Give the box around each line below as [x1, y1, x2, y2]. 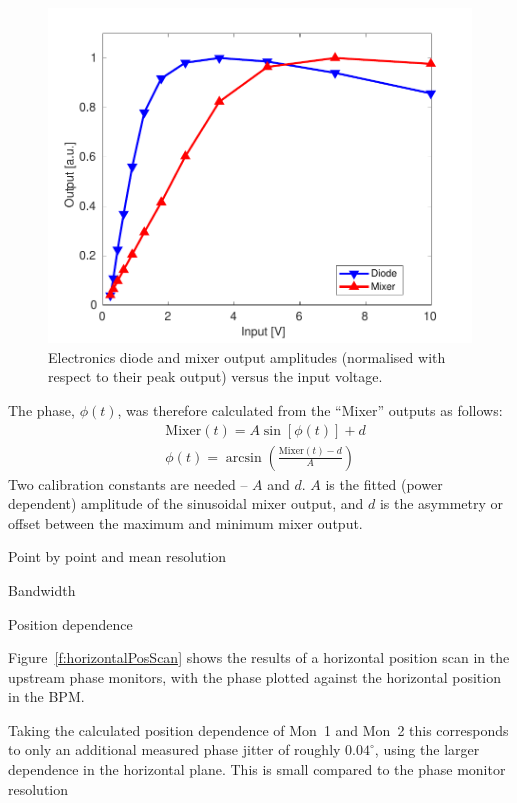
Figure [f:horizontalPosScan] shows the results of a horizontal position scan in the [8, 647, 510, 668]
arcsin [225, 450, 262, 465]
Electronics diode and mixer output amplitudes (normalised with [48, 346, 446, 367]
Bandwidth [8, 579, 76, 600]
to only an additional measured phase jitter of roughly [8, 739, 341, 760]
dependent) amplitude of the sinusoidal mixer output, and [8, 493, 364, 514]
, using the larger [374, 739, 480, 760]
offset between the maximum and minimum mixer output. [8, 512, 363, 533]
